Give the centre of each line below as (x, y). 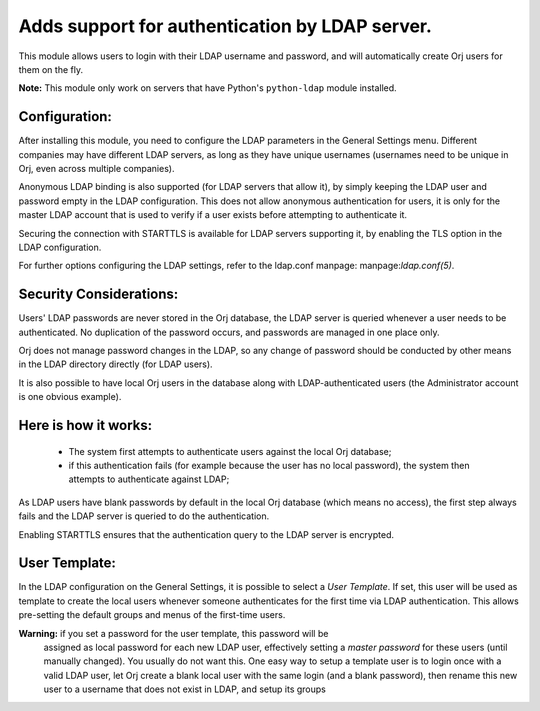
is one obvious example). (70, 397)
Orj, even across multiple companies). (96, 169)
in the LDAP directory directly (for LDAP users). (116, 364)
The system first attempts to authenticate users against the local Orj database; (230, 451)
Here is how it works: (85, 425)
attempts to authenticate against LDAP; (149, 479)
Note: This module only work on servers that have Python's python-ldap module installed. (207, 88)
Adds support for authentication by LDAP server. (225, 26)
